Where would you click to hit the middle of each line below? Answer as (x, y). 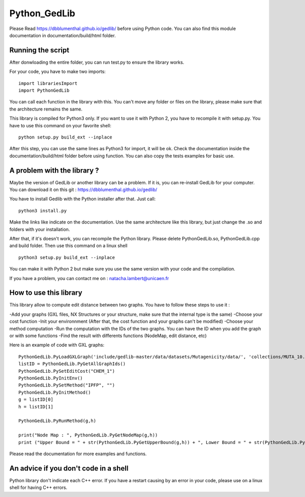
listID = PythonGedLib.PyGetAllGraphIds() (72, 364)
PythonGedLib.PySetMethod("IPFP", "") (67, 385)
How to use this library (46, 293)
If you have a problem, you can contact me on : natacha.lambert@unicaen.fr (89, 278)
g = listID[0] (36, 399)
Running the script (39, 50)
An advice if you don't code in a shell (69, 468)
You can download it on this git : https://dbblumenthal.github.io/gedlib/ (83, 190)
